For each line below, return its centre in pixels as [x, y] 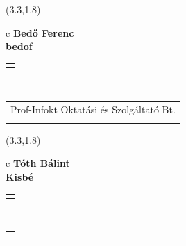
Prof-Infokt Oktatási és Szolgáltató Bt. [93, 109]
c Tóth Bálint [38, 163]
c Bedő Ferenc [40, 32]
